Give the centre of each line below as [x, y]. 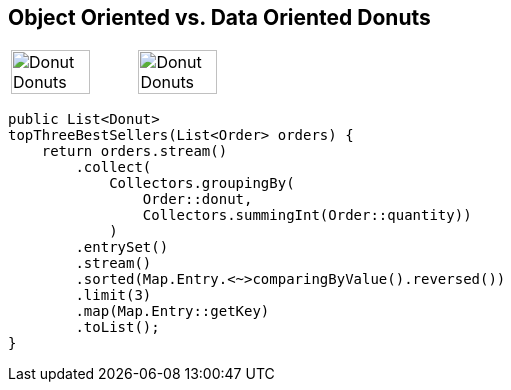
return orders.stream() [134, 151]
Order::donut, [197, 199]
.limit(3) [113, 295]
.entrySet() [122, 247]
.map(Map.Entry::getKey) [172, 311]
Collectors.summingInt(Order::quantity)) [307, 215]
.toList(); [117, 327]
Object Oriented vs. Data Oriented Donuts [219, 17]
